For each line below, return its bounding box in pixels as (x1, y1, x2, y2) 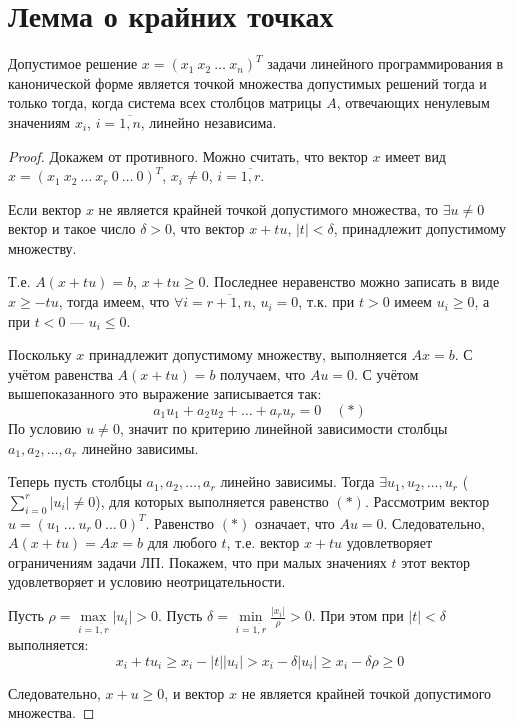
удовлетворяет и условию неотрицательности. (8, 571, 286, 592)
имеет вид (385, 145, 446, 166)
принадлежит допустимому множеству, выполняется (88, 344, 407, 365)
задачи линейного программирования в (267, 53, 504, 74)
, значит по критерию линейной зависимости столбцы (119, 418, 448, 439)
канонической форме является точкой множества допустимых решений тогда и (8, 72, 487, 93)
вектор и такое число (8, 218, 136, 239)
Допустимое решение (8, 53, 138, 74)
